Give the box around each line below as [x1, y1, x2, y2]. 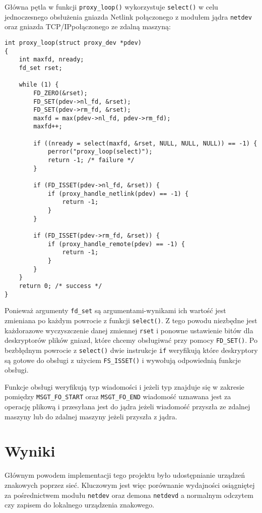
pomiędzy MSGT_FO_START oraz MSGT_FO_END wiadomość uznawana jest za [5, 391, 231, 402]
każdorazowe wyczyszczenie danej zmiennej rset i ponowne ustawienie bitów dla [5, 325, 253, 335]
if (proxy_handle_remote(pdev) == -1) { [47, 240, 185, 248]
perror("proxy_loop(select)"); [47, 148, 153, 156]
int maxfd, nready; [19, 56, 84, 63]
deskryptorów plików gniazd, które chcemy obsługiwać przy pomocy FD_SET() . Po [5, 335, 257, 345]
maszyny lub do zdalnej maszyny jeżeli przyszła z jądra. [5, 411, 177, 421]
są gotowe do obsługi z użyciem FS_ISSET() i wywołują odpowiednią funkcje [5, 354, 241, 365]
